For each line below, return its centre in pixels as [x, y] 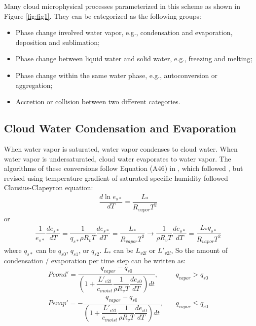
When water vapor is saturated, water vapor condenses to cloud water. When [121, 148]
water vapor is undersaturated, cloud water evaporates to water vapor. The [118, 158]
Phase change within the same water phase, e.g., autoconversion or [116, 75]
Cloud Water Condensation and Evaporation [120, 128]
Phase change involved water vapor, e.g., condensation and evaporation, [124, 32]
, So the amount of [199, 250]
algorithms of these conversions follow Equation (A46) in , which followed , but [124, 168]
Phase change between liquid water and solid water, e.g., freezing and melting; [134, 59]
